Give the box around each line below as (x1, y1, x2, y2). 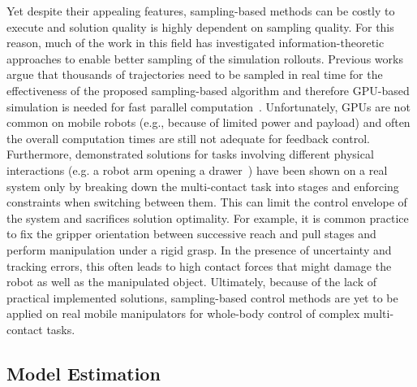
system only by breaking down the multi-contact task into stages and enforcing (6, 177, 399, 194)
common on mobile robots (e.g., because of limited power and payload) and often (6, 114, 411, 131)
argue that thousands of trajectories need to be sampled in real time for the (6, 66, 383, 83)
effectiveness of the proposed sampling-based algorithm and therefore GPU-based (6, 81, 410, 98)
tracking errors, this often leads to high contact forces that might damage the (6, 257, 392, 274)
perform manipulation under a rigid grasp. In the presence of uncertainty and (6, 241, 392, 258)
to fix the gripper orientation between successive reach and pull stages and (6, 225, 376, 242)
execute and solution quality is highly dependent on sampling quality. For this (6, 18, 394, 35)
